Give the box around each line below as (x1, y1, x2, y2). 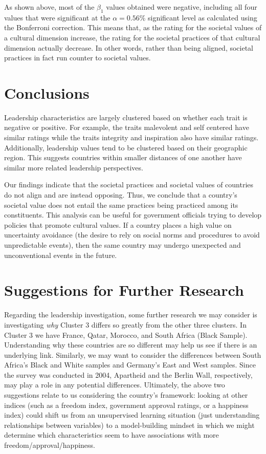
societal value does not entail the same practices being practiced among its (4, 199, 238, 210)
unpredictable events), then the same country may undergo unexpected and (4, 240, 241, 250)
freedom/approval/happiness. (4, 440, 95, 450)
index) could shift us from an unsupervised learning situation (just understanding (4, 409, 260, 420)
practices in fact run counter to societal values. (4, 52, 151, 63)
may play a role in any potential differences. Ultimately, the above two (4, 379, 225, 390)
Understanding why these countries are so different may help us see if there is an (4, 339, 257, 350)
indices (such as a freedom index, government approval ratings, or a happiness (4, 399, 249, 410)
